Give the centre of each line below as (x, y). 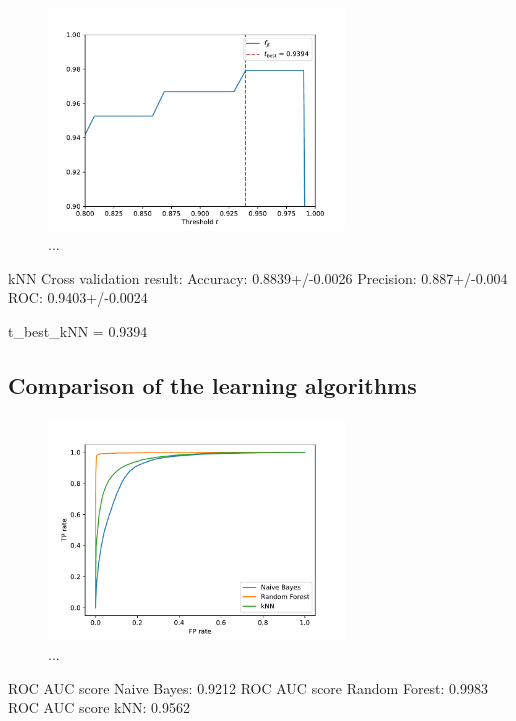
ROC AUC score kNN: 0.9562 (99, 707)
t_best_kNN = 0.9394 (78, 330)
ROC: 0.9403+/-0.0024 (78, 297)
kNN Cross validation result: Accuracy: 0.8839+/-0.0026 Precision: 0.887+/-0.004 (258, 277)
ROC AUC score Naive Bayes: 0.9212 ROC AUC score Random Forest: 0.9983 (248, 687)
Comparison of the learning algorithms (212, 384)
